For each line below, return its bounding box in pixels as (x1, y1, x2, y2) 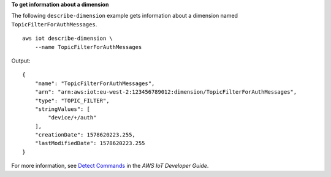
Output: (11, 57, 31, 64)
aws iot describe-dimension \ (22, 35, 113, 42)
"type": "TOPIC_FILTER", (34, 97, 110, 104)
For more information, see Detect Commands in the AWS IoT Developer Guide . (11, 162, 209, 170)
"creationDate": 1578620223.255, (34, 132, 136, 138)
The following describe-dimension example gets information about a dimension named (11, 12, 238, 20)
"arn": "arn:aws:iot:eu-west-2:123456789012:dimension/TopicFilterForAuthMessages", (34, 89, 297, 96)
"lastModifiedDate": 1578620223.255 (34, 140, 145, 147)
